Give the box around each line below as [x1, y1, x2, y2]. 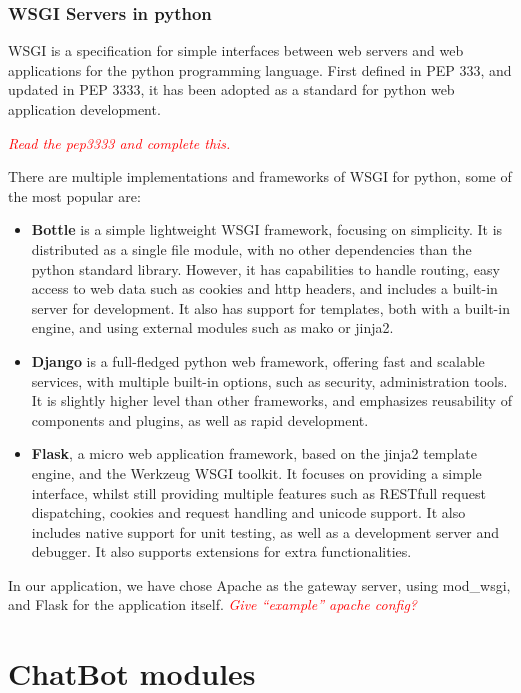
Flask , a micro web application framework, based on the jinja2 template [31, 443, 477, 464]
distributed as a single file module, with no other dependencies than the [31, 238, 472, 259]
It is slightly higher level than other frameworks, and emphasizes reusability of [31, 390, 512, 411]
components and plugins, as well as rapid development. [31, 409, 369, 430]
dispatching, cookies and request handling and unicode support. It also [31, 502, 466, 523]
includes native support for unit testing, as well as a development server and [31, 521, 500, 542]
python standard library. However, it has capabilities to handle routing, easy [31, 258, 500, 279]
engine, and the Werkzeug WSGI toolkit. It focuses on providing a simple [31, 462, 482, 483]
